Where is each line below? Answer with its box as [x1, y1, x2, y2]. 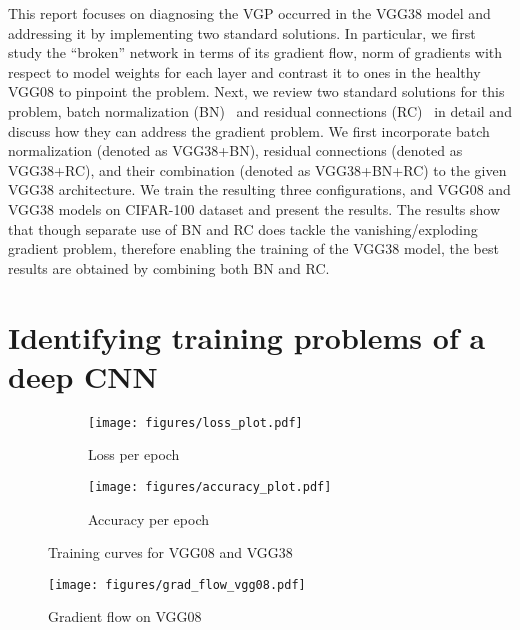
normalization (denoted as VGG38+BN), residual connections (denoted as [8, 140, 463, 161]
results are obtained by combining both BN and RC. [8, 257, 330, 278]
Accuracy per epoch [88, 508, 210, 529]
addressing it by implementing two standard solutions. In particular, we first [8, 22, 476, 43]
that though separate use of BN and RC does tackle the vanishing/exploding [8, 218, 478, 239]
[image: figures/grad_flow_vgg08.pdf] [48, 577, 306, 592]
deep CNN [8, 355, 158, 396]
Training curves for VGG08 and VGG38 [48, 542, 293, 563]
